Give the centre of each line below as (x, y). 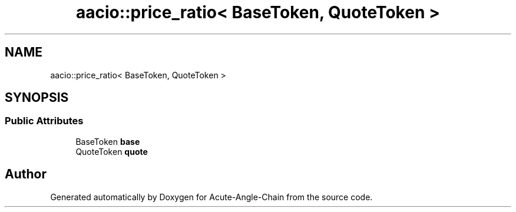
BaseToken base (108, 141)
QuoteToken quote (112, 151)
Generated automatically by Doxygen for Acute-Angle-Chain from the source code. (211, 197)
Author (26, 174)
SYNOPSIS (37, 98)
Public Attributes (44, 121)
